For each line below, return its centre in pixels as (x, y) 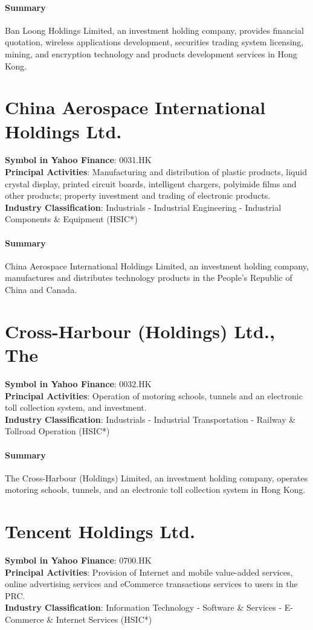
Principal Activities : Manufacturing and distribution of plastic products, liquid (156, 172)
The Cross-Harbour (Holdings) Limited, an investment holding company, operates (156, 477)
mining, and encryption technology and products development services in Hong (151, 53)
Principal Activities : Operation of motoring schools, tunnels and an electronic (154, 395)
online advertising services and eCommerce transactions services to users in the (151, 584)
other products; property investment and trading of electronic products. (138, 195)
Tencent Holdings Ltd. (100, 531)
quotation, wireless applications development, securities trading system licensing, (154, 42)
